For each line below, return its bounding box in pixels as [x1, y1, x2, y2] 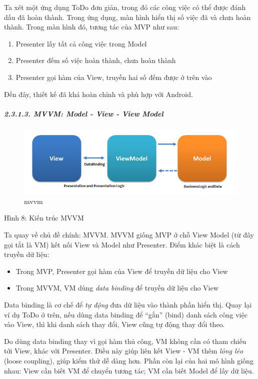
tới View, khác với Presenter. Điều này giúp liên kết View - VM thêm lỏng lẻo [4, 345, 243, 356]
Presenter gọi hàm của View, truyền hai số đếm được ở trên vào [15, 71, 212, 82]
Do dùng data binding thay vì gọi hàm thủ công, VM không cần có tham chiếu [4, 335, 246, 346]
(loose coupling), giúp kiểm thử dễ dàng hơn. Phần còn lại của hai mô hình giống [4, 355, 253, 366]
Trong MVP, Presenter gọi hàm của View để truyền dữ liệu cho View [15, 265, 228, 276]
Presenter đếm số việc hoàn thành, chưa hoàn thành [15, 55, 176, 65]
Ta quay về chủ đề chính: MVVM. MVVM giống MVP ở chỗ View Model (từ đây [4, 229, 254, 240]
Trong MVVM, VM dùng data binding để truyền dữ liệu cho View [15, 282, 218, 293]
